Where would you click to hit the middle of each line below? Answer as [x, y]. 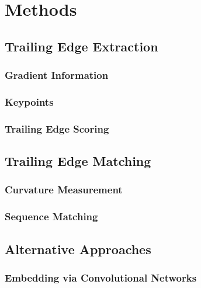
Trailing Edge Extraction [82, 46]
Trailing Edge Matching [78, 161]
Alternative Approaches [78, 249]
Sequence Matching [51, 216]
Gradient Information [57, 75]
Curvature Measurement [64, 190]
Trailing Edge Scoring [57, 128]
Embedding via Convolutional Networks [101, 277]
